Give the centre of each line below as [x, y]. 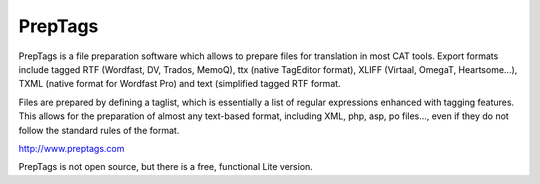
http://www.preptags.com [71, 148]
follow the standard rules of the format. [99, 130]
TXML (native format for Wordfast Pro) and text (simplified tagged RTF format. [179, 84]
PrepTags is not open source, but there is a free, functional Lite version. [166, 167]
